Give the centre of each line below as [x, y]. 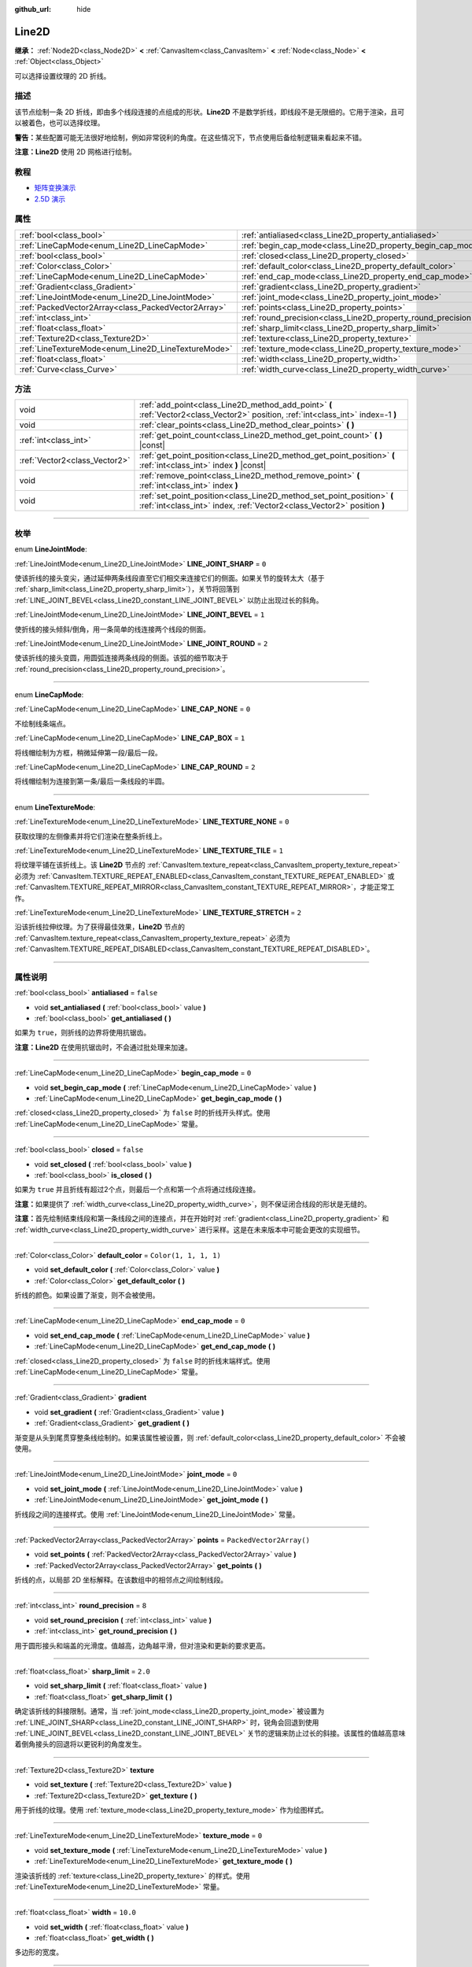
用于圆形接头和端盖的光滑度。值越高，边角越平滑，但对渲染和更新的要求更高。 [142, 1645]
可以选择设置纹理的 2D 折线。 [63, 76]
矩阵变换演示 [55, 188]
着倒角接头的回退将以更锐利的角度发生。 [80, 1744]
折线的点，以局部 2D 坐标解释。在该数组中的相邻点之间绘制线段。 [121, 1580]
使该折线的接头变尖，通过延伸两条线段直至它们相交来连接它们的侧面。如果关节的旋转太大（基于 [170, 578]
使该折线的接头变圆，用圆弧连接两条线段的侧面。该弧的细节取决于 [121, 658]
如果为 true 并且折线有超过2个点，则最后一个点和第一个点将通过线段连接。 [137, 1190]
